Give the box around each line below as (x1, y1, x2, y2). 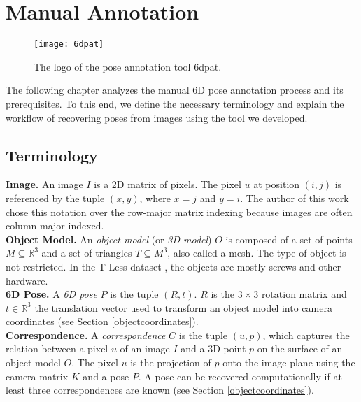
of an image (120, 341, 170, 356)
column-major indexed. (6, 218, 104, 233)
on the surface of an (257, 341, 343, 356)
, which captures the (262, 327, 350, 342)
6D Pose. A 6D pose (6, 287, 97, 301)
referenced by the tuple (6, 190, 105, 205)
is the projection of (130, 355, 211, 370)
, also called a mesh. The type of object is (167, 245, 346, 260)
